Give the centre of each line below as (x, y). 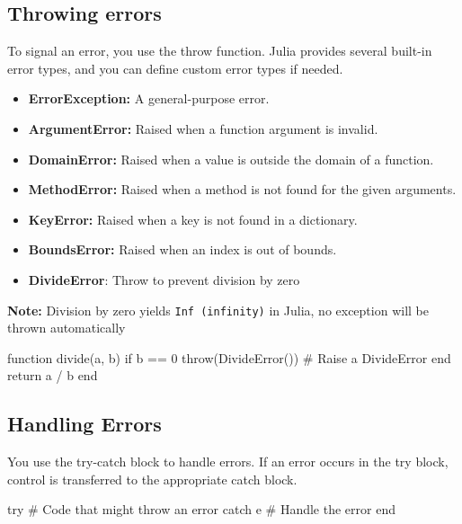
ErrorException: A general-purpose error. (149, 98)
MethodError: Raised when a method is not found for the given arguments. (242, 189)
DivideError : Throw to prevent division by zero (164, 279)
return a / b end (53, 375)
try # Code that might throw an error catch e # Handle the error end (201, 509)
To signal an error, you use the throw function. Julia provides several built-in (220, 51)
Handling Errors (84, 424)
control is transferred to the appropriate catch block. (152, 479)
